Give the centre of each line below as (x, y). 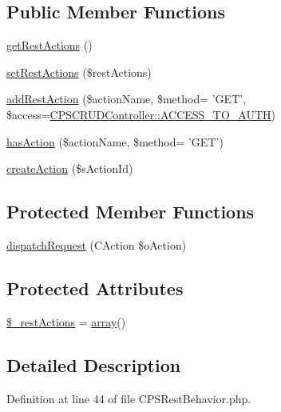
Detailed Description (94, 364)
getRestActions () (49, 45)
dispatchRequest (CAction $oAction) (97, 244)
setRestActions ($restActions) (79, 72)
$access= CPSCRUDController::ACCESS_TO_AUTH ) (141, 114)
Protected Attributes (95, 288)
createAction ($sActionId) (70, 168)
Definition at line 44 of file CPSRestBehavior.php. (129, 398)
